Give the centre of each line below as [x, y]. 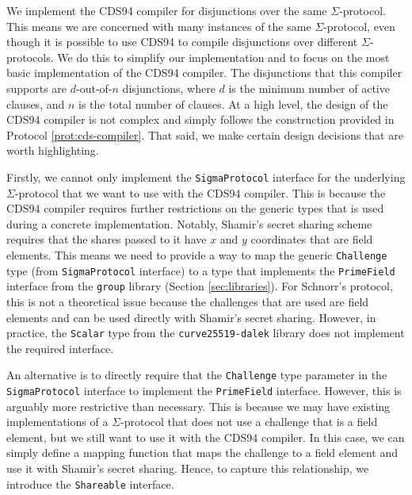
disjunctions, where [169, 88]
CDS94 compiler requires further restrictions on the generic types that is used [195, 208]
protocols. [30, 57]
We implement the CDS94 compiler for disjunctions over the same [167, 10]
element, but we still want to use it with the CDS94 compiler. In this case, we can [206, 437]
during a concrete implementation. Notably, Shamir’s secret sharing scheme [189, 223]
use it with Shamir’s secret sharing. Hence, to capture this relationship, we [188, 468]
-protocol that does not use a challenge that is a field [249, 422]
